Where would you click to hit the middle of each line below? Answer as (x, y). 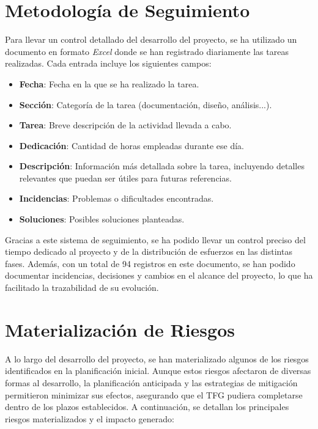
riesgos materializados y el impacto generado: (90, 418)
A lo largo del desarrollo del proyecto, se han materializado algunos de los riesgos (157, 358)
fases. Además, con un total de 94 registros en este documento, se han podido (150, 263)
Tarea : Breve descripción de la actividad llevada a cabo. (125, 125)
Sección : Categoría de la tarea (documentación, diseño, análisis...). (146, 104)
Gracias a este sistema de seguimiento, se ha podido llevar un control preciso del (155, 239)
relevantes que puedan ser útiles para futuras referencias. (125, 178)
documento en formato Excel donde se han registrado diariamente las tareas (147, 51)
